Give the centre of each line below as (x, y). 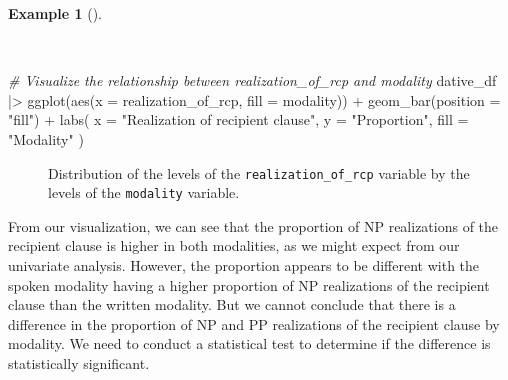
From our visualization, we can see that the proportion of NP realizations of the (253, 225)
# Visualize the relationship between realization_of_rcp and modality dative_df (252, 80)
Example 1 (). (55, 13)
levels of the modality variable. (144, 192)
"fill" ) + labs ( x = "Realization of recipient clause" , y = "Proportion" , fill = (238, 119)
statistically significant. (79, 363)
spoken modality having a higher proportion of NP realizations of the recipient (249, 284)
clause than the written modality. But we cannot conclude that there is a (232, 304)
